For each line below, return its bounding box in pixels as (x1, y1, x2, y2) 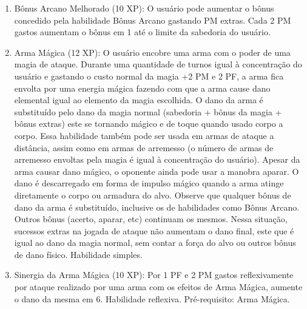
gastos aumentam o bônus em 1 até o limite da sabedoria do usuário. (14, 25, 271, 38)
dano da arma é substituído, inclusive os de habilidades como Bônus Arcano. (14, 200, 300, 213)
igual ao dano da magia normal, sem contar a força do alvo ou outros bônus (14, 236, 296, 249)
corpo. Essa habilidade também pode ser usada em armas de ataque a (14, 129, 274, 141)
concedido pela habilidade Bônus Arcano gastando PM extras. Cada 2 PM (14, 13, 291, 26)
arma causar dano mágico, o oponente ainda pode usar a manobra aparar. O (14, 165, 299, 177)
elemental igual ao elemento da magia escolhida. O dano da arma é (14, 93, 263, 106)
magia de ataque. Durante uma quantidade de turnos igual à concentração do (14, 58, 302, 70)
